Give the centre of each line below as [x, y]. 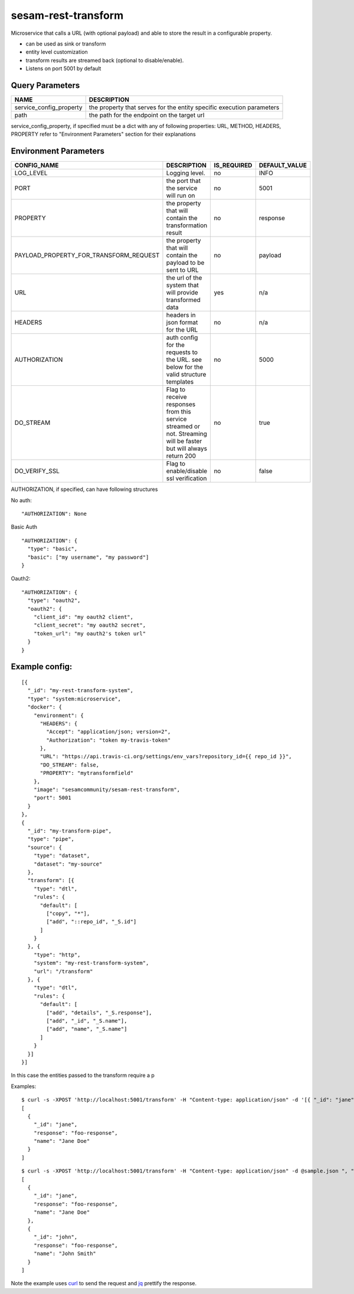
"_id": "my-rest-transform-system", [81, 691]
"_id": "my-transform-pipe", [70, 831]
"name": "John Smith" [65, 1254]
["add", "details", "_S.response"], [99, 1013]
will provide [182, 293]
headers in [181, 315]
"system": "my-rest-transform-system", [91, 963]
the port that [183, 181]
